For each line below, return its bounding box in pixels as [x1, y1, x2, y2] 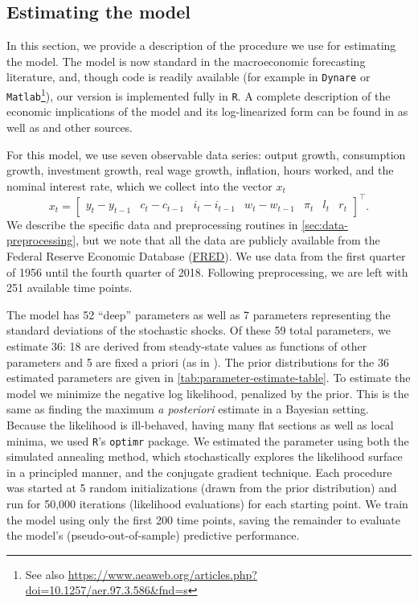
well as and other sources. [6, 118, 133, 135]
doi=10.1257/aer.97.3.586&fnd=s [25, 581, 188, 598]
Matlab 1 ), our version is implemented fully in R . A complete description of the [6, 85, 391, 104]
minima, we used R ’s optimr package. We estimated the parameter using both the [6, 432, 409, 449]
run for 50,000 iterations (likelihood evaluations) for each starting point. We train [6, 495, 408, 512]
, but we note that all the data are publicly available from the [76, 232, 380, 249]
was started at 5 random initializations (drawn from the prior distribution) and [6, 479, 397, 496]
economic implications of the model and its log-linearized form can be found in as [6, 103, 408, 120]
